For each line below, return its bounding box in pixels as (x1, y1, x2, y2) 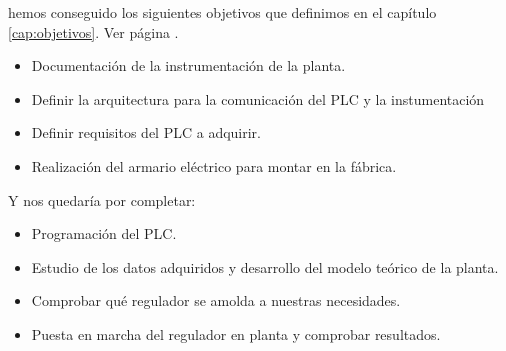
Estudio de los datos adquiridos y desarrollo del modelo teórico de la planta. (31, 256, 499, 277)
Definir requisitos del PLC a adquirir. (31, 122, 262, 143)
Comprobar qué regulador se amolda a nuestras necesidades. (31, 290, 401, 311)
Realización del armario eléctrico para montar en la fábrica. (31, 155, 397, 176)
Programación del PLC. (31, 223, 177, 244)
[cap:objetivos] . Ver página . (8, 21, 179, 42)
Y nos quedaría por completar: (8, 189, 196, 210)
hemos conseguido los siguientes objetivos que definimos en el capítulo (8, 2, 437, 22)
